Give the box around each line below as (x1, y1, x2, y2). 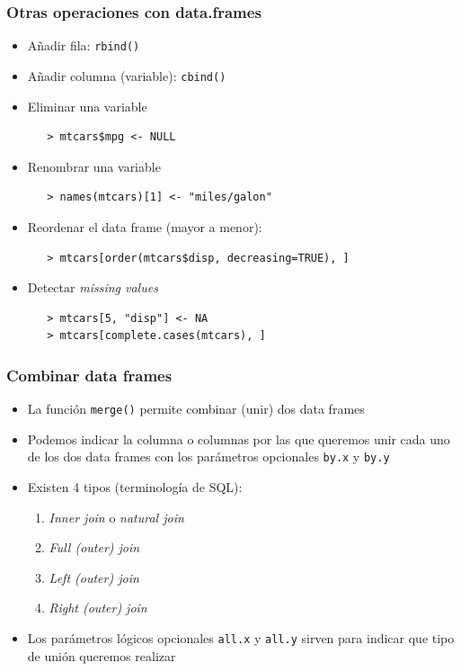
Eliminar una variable (27, 96, 147, 115)
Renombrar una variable (27, 157, 161, 175)
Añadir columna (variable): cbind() (27, 66, 226, 85)
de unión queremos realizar (27, 646, 176, 665)
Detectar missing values (27, 278, 158, 297)
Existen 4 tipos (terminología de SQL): (27, 478, 243, 496)
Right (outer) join (49, 598, 147, 617)
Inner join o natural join (49, 507, 184, 526)
